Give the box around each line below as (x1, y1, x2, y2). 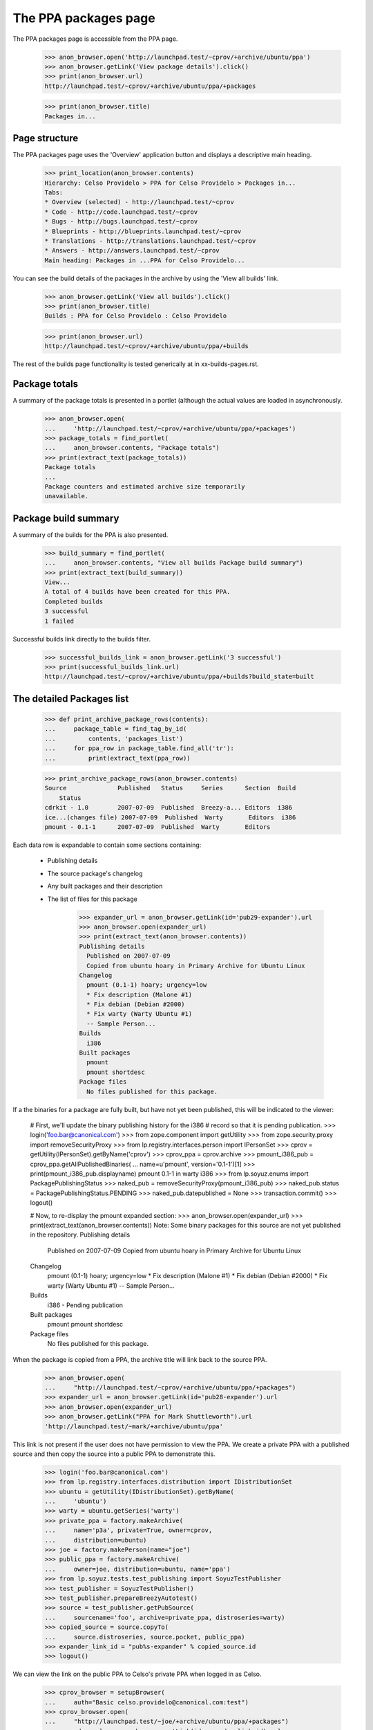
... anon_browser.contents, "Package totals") (44, 444, 220, 452)
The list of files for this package (47, 895, 137, 903)
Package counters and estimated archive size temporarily (44, 483, 245, 491)
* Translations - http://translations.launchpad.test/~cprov (44, 237, 256, 245)
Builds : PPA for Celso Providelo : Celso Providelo (44, 312, 227, 320)
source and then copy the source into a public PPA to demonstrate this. (12, 1450, 216, 1458)
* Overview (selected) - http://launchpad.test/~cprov (44, 198, 234, 206)
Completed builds (44, 597, 104, 605)
